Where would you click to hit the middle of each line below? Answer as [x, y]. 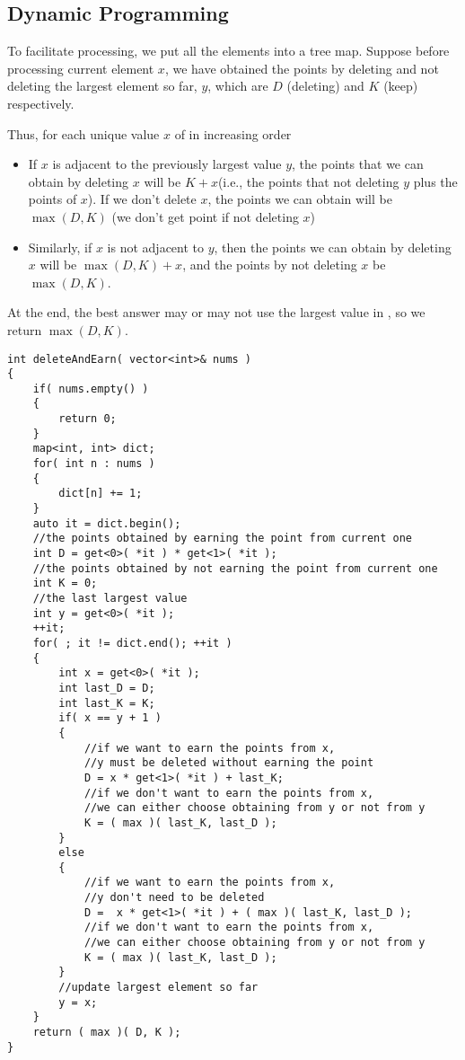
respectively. [41, 103]
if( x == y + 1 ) [110, 718]
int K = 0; [65, 583]
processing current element [81, 68]
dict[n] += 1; [101, 494]
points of [53, 199]
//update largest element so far [158, 988]
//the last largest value [110, 599]
